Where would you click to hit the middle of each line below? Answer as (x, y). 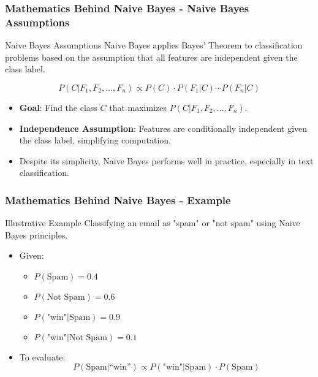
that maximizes (138, 107)
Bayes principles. (36, 234)
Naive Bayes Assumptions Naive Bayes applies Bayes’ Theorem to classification (154, 45)
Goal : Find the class (58, 107)
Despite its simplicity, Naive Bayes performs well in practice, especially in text (166, 160)
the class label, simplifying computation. (95, 140)
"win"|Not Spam (77, 337)
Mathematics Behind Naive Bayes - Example (118, 200)
